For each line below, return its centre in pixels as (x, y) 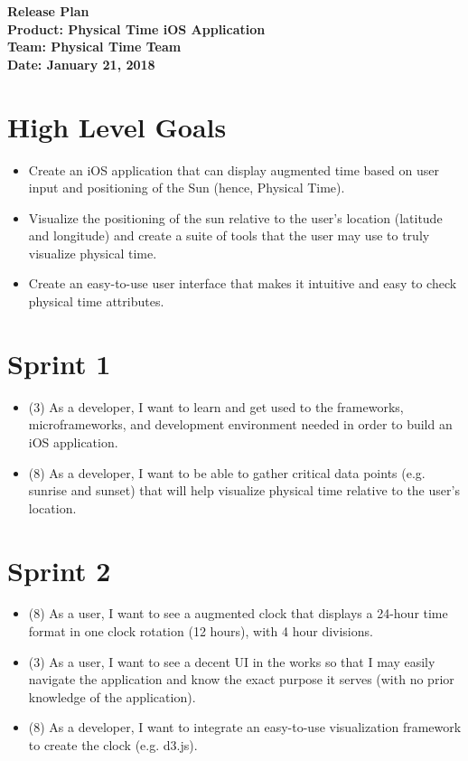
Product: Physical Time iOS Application (136, 28)
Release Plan (48, 11)
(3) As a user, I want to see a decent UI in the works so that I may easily (232, 661)
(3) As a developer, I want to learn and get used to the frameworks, (216, 406)
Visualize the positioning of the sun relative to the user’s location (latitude (235, 217)
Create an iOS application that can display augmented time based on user (234, 169)
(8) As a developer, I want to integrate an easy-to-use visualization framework (245, 727)
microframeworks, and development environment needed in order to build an (240, 424)
